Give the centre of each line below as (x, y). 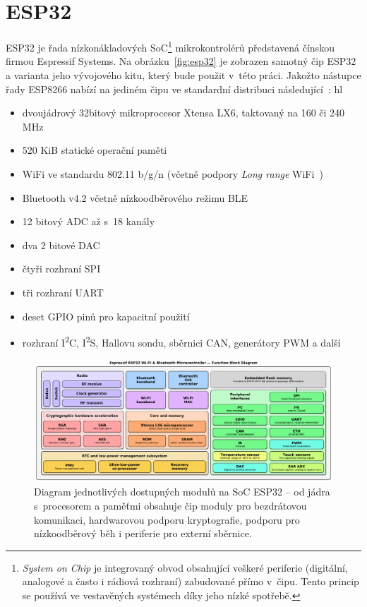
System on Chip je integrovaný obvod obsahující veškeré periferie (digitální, (185, 567)
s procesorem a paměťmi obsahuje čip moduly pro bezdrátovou (170, 506)
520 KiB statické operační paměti (95, 150)
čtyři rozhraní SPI (61, 269)
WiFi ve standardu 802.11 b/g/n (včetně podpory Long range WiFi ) (173, 173)
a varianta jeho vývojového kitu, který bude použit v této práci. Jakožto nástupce (183, 74)
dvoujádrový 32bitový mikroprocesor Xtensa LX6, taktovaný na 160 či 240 (183, 113)
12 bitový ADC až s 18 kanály (89, 221)
